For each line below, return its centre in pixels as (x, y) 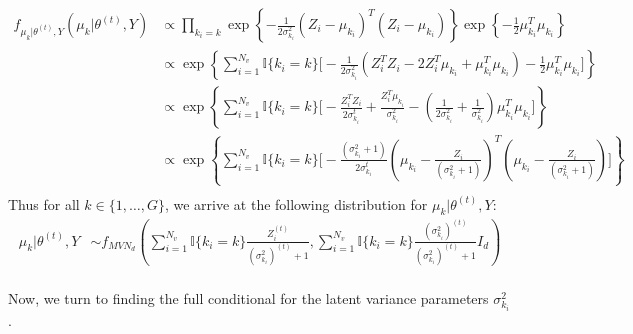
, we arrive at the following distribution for (296, 203)
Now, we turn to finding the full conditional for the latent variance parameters (248, 297)
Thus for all (44, 203)
